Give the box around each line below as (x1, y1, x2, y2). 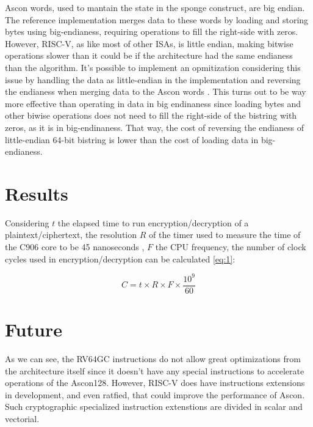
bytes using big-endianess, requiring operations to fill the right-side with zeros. (5, 25, 298, 38)
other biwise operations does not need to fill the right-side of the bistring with (5, 109, 297, 122)
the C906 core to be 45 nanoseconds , (5, 240, 145, 253)
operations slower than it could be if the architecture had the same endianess (5, 49, 293, 62)
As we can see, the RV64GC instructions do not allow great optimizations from (5, 352, 301, 365)
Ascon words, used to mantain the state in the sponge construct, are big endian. (5, 1, 305, 13)
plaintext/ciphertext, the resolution (5, 228, 137, 241)
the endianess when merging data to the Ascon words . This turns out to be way (5, 85, 306, 98)
